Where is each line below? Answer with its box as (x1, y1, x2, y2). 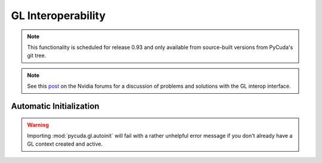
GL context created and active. (27, 140, 103, 147)
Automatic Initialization (11, 101, 100, 111)
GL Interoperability (11, 9, 106, 22)
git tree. (27, 52, 47, 59)
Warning (27, 121, 49, 128)
